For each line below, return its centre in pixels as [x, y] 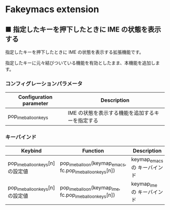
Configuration [35, 97]
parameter [35, 104]
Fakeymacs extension [52, 9]
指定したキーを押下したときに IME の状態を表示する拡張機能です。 [75, 52]
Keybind [31, 151]
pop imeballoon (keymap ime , [90, 188]
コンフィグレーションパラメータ [44, 83]
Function [93, 151]
